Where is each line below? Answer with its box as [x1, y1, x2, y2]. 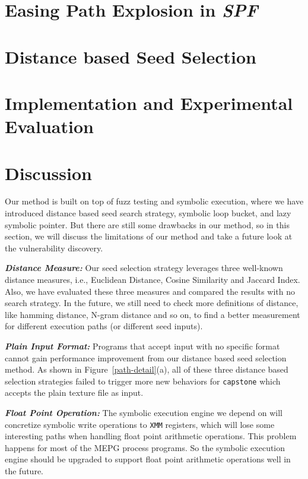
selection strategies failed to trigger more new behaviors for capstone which [5, 374, 281, 387]
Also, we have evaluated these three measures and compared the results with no [5, 285, 295, 297]
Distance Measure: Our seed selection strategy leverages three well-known [5, 261, 283, 274]
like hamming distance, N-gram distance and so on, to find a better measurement [5, 308, 300, 320]
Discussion [5, 160, 92, 185]
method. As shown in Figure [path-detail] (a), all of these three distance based [5, 363, 288, 376]
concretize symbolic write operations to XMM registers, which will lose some [5, 418, 275, 430]
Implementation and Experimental [5, 90, 293, 115]
